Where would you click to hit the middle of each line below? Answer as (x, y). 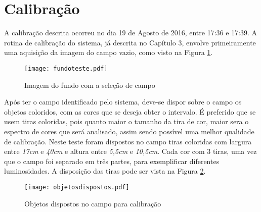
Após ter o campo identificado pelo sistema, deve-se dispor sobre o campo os (123, 102)
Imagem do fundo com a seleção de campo (90, 85)
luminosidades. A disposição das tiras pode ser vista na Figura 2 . (105, 171)
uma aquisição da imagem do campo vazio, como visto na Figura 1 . (108, 52)
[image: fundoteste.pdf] (66, 68)
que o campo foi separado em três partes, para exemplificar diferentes (112, 161)
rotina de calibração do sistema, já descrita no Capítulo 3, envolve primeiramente (130, 42)
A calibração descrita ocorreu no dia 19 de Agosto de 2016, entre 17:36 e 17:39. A (131, 33)
